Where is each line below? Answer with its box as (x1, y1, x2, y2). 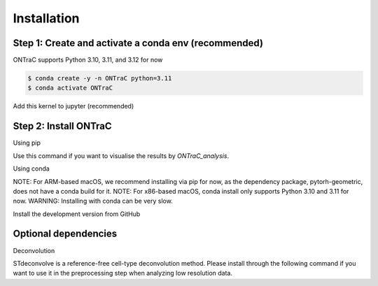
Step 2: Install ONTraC (13, 120, 112, 132)
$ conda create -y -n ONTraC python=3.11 (27, 74, 172, 83)
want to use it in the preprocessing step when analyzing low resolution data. (13, 269, 232, 278)
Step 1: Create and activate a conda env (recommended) (13, 37, 264, 49)
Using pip (13, 138, 41, 147)
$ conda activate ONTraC (27, 84, 113, 92)
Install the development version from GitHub (13, 210, 141, 218)
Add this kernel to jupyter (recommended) (13, 102, 134, 110)
